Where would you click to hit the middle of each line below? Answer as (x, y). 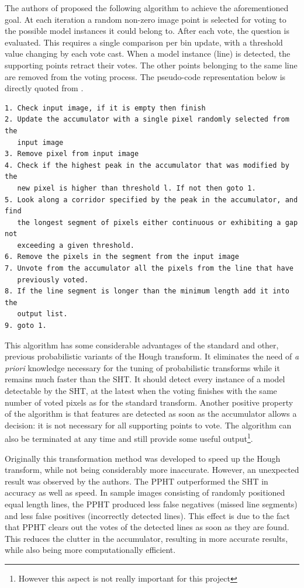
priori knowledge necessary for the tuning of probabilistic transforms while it (142, 367)
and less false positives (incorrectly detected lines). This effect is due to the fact (147, 515)
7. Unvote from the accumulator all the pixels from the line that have (149, 269)
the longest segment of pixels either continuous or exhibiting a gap (158, 222)
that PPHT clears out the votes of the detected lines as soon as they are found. (147, 527)
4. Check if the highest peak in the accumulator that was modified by (147, 165)
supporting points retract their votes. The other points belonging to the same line (151, 65)
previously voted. (53, 280)
